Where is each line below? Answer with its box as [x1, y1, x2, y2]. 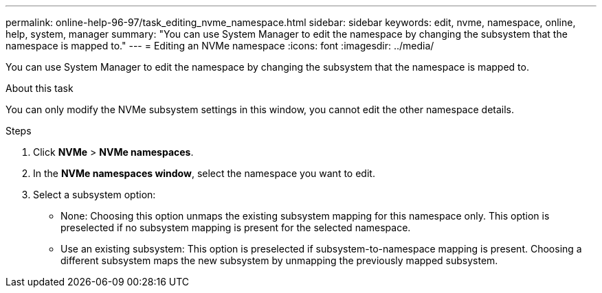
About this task [5, 82, 74, 94]
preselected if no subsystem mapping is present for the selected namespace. [60, 222, 411, 233]
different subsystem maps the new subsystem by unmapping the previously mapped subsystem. [60, 255, 498, 266]
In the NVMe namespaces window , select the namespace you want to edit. [33, 167, 375, 179]
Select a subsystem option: [33, 189, 156, 200]
